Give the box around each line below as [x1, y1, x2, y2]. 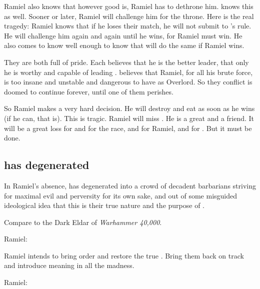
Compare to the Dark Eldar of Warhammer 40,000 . [4, 216, 162, 227]
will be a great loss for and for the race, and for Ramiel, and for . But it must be [4, 122, 252, 133]
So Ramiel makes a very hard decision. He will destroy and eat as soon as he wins [4, 103, 255, 113]
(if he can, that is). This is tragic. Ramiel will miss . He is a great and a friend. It [4, 112, 254, 123]
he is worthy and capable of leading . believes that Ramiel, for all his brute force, [4, 66, 253, 77]
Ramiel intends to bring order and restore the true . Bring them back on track [4, 250, 244, 260]
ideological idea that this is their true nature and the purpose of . [4, 200, 204, 210]
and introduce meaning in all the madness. [4, 260, 134, 270]
